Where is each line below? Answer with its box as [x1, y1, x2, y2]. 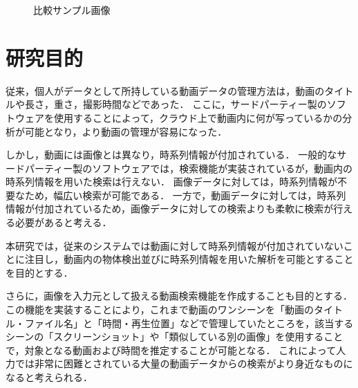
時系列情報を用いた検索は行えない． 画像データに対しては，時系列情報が [6, 174, 337, 189]
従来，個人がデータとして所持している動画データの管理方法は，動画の [6, 83, 325, 98]
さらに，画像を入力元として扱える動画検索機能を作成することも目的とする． [6, 288, 353, 303]
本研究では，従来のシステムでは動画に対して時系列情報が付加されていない [6, 238, 343, 252]
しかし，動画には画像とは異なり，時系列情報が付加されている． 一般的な [6, 147, 337, 162]
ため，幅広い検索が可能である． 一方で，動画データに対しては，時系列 [24, 187, 346, 202]
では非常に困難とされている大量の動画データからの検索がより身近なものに [15, 356, 353, 371]
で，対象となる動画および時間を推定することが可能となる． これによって [6, 342, 337, 357]
